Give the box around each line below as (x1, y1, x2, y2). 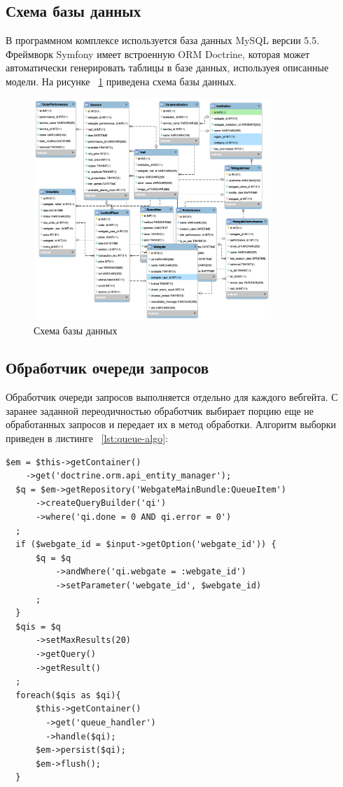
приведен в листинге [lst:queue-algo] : (6, 431, 168, 446)
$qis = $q (15, 621, 61, 632)
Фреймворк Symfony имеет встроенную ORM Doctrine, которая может (6, 46, 310, 61)
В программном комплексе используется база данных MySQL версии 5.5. (6, 33, 320, 48)
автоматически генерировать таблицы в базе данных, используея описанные (6, 60, 329, 75)
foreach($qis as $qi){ (15, 690, 121, 700)
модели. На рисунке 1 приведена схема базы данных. (6, 73, 237, 88)
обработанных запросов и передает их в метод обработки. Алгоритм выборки (6, 417, 337, 432)
